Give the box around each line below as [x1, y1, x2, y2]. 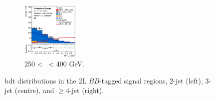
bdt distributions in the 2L [4, 75, 87, 85]
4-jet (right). [65, 85, 104, 95]
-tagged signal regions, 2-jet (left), [99, 75, 203, 85]
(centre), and [14, 85, 54, 95]
